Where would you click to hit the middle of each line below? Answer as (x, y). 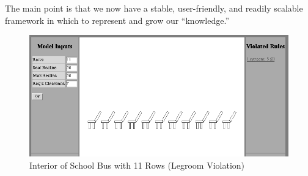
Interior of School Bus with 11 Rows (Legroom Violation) (137, 165)
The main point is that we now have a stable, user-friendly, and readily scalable (154, 8)
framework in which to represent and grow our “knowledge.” (117, 20)
